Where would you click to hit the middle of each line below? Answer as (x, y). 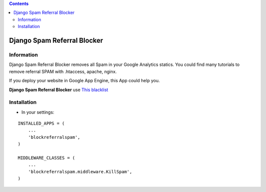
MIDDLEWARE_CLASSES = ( (47, 158)
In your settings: (38, 112)
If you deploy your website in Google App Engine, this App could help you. (84, 81)
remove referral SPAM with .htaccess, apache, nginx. (63, 71)
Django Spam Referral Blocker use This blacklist (59, 90)
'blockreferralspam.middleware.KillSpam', (80, 172)
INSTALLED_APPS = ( (41, 124)
